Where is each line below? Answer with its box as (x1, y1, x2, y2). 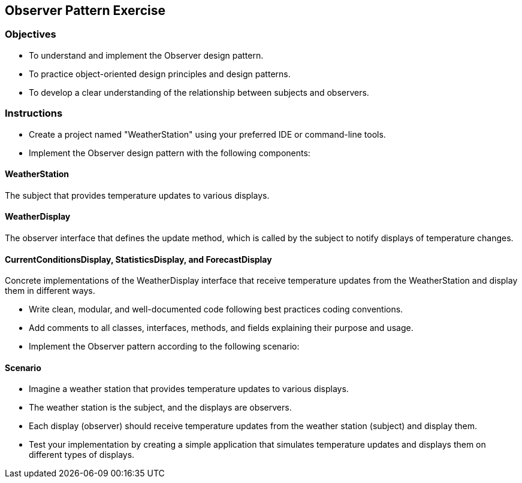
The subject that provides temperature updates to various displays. (5, 190, 270, 201)
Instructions (5, 107, 63, 120)
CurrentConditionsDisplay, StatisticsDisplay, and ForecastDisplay (5, 254, 272, 265)
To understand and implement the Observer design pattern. (29, 50, 264, 60)
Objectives (5, 28, 56, 41)
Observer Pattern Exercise (5, 3, 165, 18)
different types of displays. (29, 449, 135, 460)
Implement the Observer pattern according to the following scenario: (29, 341, 300, 352)
